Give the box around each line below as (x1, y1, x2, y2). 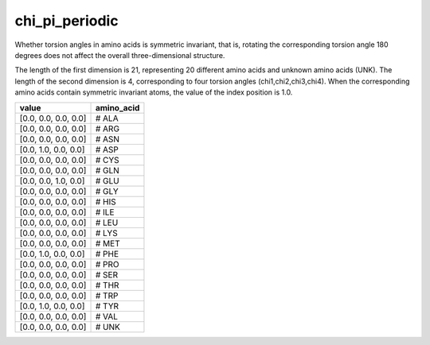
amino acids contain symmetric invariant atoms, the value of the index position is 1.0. (14, 87, 293, 97)
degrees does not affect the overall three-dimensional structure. (14, 50, 225, 60)
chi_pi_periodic (14, 12, 119, 29)
